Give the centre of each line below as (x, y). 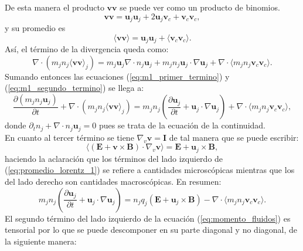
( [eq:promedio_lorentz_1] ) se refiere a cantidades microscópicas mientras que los (150, 170)
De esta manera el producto (55, 7)
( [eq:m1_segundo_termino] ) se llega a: (74, 88)
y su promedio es (35, 28)
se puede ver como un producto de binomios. (200, 7)
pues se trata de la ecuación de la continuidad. (182, 125)
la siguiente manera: (41, 241)
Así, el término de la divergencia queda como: (87, 49)
